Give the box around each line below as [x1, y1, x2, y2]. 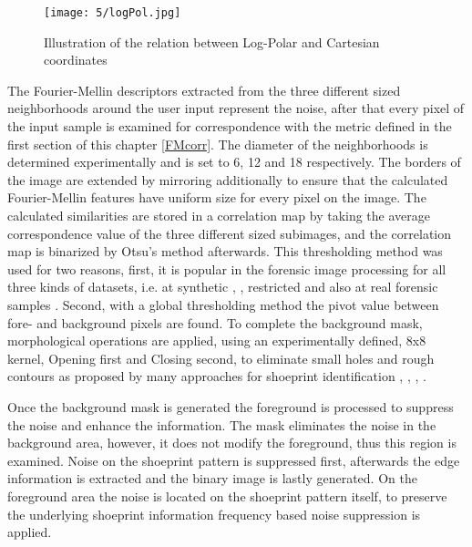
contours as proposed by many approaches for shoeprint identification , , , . [7, 366, 426, 386]
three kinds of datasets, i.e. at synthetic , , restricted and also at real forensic [7, 277, 438, 296]
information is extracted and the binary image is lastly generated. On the [7, 469, 417, 488]
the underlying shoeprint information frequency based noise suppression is [7, 504, 421, 523]
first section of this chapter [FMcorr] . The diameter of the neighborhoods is [7, 134, 428, 153]
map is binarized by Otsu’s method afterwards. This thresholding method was [7, 242, 443, 261]
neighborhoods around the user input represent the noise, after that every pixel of [7, 98, 465, 118]
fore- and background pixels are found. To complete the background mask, [7, 313, 423, 332]
